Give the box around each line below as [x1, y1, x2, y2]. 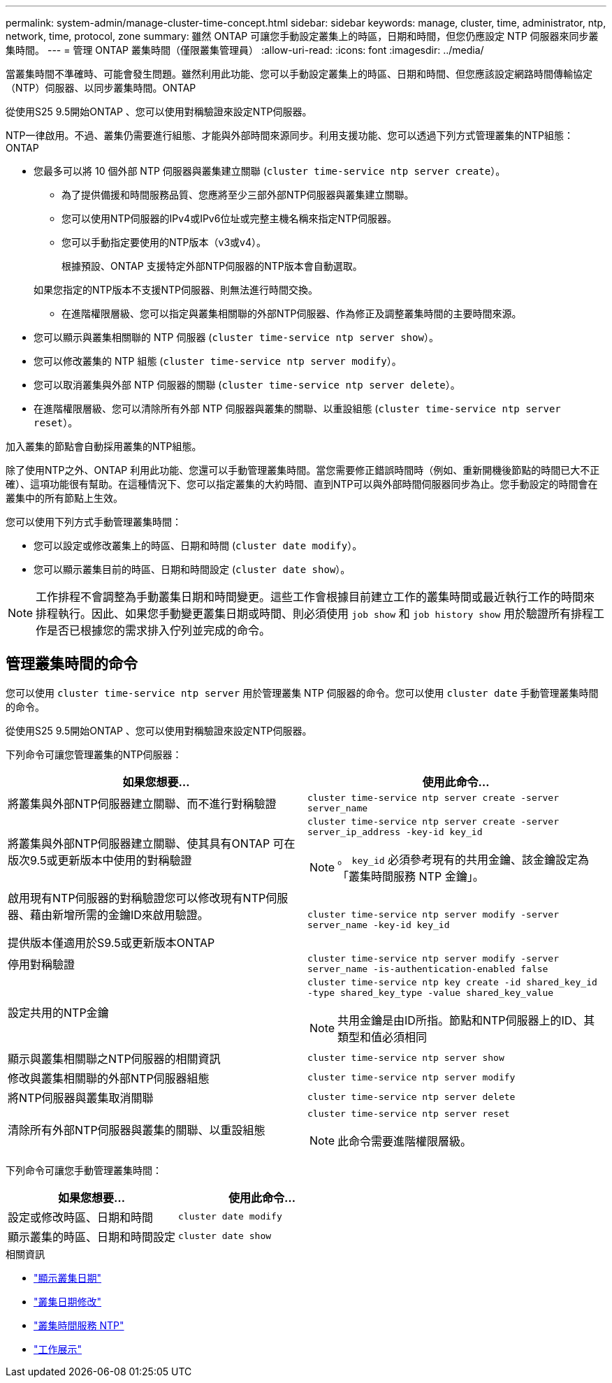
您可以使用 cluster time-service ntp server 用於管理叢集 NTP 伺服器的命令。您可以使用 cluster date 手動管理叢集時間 [6, 686, 599, 699]
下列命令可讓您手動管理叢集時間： [6, 1164, 162, 1176]
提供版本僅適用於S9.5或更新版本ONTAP [8, 935, 215, 950]
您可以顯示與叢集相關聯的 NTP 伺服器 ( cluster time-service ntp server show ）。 [34, 331, 439, 343]
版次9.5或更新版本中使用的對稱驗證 [8, 853, 192, 867]
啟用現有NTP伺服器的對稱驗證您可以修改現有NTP [8, 890, 266, 905]
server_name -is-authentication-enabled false [307, 963, 548, 974]
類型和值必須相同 [337, 1029, 428, 1044]
